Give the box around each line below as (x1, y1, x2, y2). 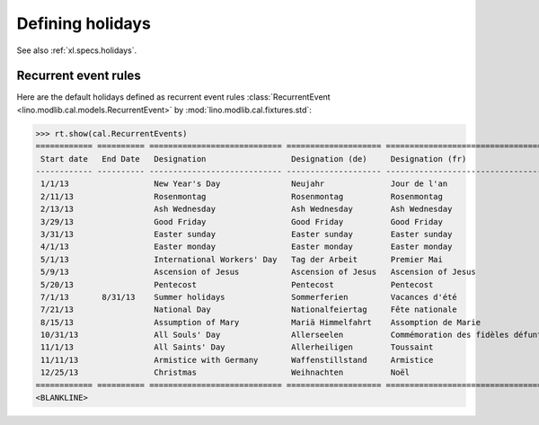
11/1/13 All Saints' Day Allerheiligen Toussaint (40, 342, 434, 352)
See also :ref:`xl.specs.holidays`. (16, 45, 137, 56)
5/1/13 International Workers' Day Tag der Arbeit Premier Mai (40, 254, 444, 264)
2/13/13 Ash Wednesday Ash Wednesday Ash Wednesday (40, 204, 453, 215)
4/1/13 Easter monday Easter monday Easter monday (40, 242, 453, 252)
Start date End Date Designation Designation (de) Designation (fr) (40, 154, 467, 164)
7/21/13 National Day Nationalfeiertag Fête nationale (40, 305, 457, 314)
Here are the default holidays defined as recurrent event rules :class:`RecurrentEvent (16, 92, 331, 102)
